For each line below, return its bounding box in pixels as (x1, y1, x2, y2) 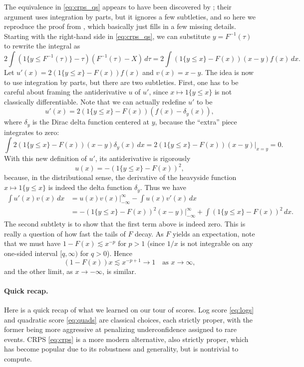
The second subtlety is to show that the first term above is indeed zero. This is (4, 218, 246, 229)
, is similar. (102, 265, 136, 276)
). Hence (106, 247, 132, 258)
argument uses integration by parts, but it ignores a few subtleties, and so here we (4, 11, 256, 21)
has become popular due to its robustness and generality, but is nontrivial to (4, 343, 239, 354)
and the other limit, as (4, 265, 73, 276)
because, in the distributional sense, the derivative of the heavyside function (4, 172, 237, 182)
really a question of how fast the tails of (4, 228, 126, 238)
